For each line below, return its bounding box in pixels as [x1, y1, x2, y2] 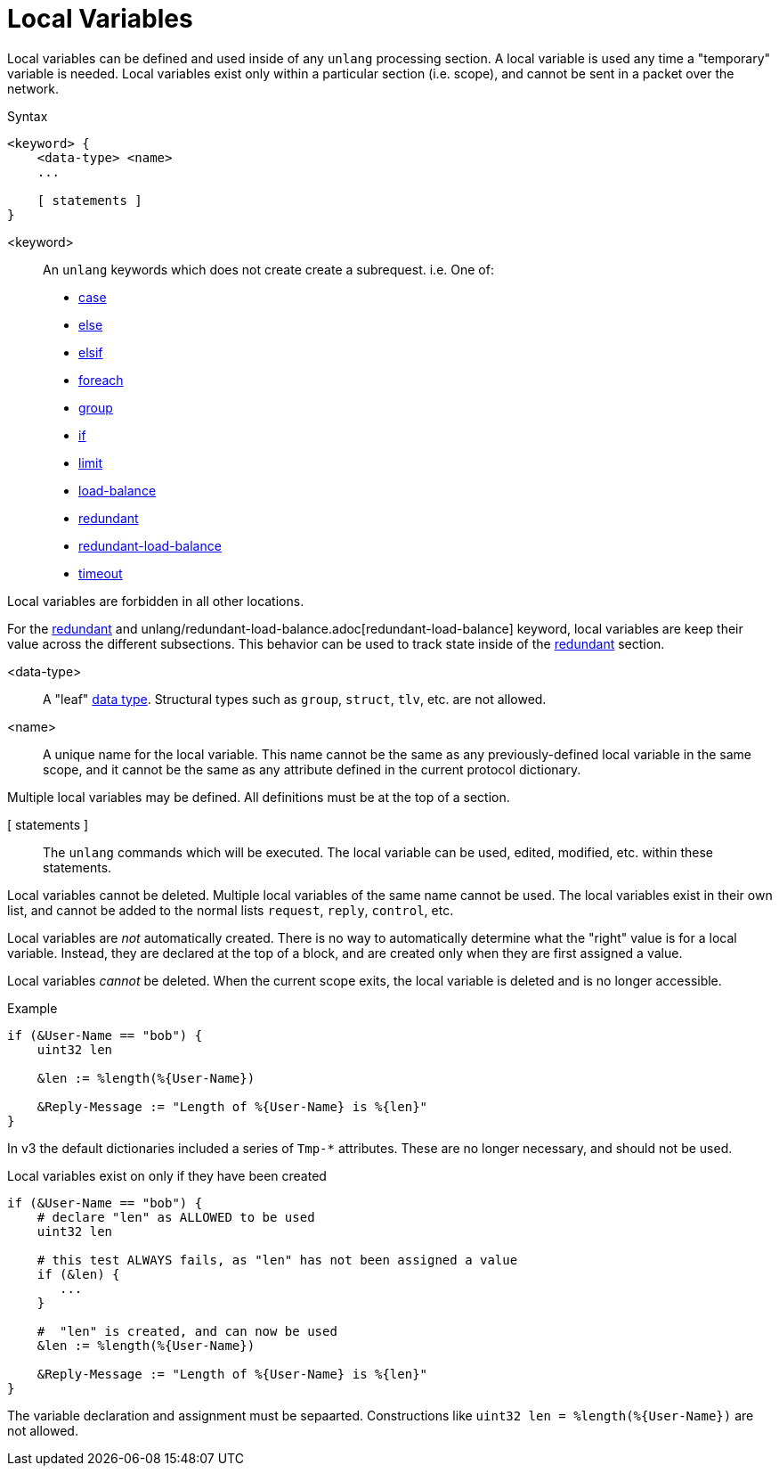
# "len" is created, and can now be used [37, 1323, 337, 1338]
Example [7, 1000, 58, 1016]
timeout [78, 565, 123, 581]
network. [7, 80, 60, 96]
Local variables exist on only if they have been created [7, 1167, 327, 1183]
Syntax [7, 108, 48, 124]
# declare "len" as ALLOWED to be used [37, 1209, 315, 1224]
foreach [78, 372, 124, 388]
